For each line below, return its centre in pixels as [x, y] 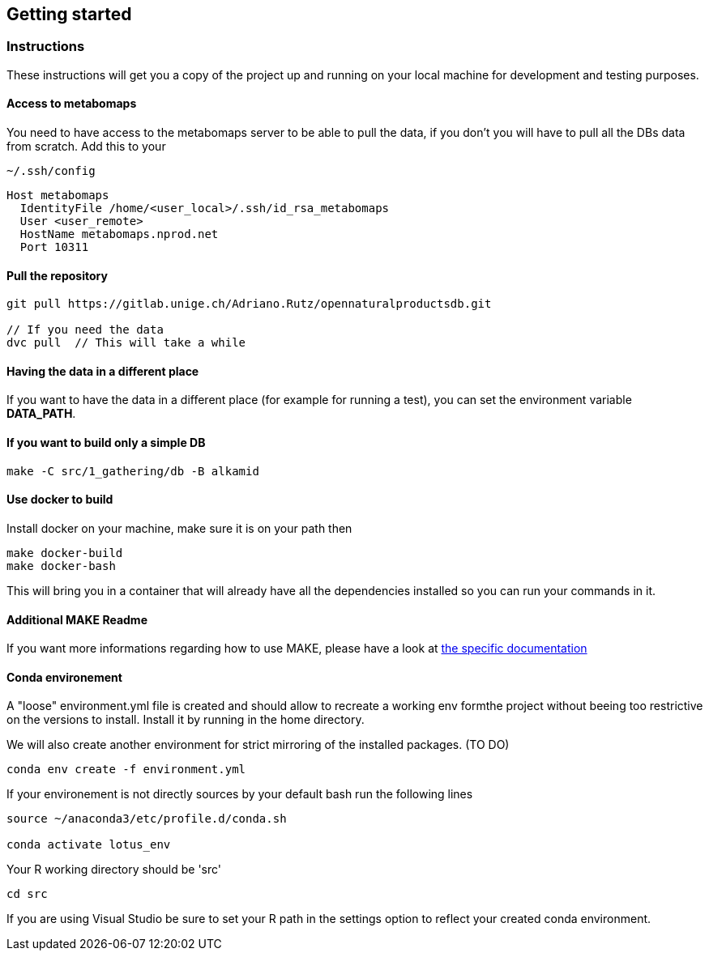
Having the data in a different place [103, 371]
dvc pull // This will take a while [126, 343]
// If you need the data [85, 330]
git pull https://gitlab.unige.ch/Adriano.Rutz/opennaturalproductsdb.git [249, 304]
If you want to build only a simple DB [106, 443]
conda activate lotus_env [89, 845]
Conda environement [64, 677]
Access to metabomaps [72, 104]
